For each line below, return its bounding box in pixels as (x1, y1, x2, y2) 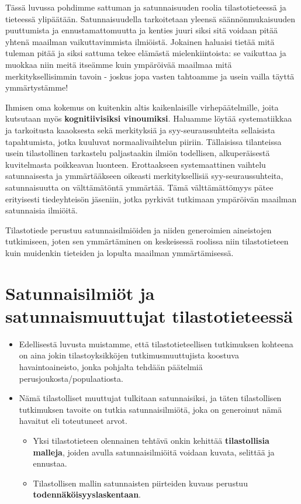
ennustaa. (33, 457, 67, 470)
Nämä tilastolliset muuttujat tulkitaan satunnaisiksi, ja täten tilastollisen (19, 392, 282, 404)
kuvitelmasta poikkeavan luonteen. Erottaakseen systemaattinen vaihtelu (5, 158, 266, 170)
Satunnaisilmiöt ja (5, 281, 155, 305)
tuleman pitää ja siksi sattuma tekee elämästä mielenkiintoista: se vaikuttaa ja (5, 47, 286, 59)
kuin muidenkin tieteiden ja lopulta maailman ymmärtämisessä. (5, 246, 234, 258)
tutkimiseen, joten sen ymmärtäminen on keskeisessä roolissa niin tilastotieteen (5, 235, 289, 247)
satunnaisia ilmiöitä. (5, 204, 78, 216)
